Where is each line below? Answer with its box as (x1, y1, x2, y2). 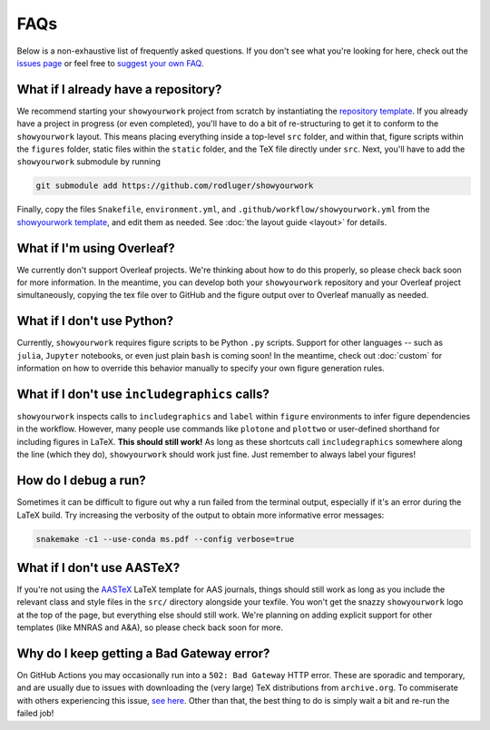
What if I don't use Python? (16, 313, 174, 329)
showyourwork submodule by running (16, 156, 161, 167)
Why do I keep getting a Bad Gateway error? (16, 646, 270, 661)
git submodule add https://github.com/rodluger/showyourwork (35, 181, 314, 191)
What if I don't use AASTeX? (16, 559, 181, 576)
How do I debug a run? (16, 473, 146, 488)
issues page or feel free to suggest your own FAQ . (16, 57, 204, 68)
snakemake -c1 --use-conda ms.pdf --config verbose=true (35, 534, 295, 544)
